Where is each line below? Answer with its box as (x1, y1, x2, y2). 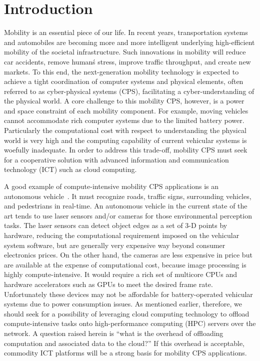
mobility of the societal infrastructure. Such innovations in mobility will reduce (4, 46, 246, 57)
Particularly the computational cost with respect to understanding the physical (4, 125, 246, 135)
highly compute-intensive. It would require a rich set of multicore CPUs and (4, 269, 237, 279)
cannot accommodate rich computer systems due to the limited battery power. (4, 115, 244, 125)
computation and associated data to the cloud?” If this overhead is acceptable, (4, 337, 244, 348)
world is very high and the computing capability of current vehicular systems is (4, 134, 247, 145)
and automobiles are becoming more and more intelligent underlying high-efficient (4, 36, 255, 47)
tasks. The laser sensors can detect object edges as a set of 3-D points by (4, 220, 227, 230)
